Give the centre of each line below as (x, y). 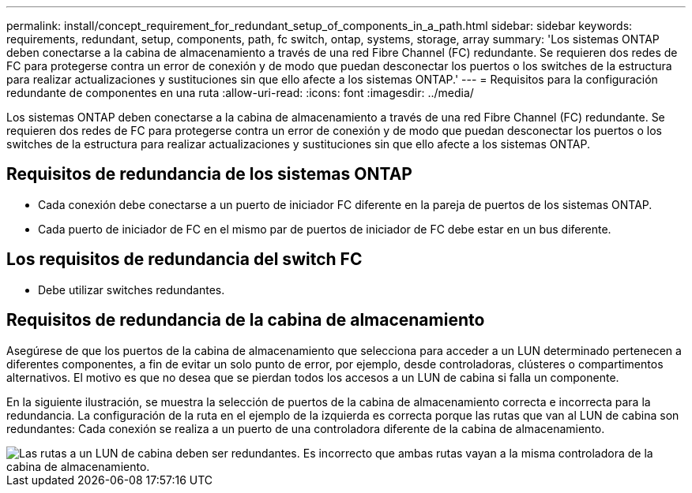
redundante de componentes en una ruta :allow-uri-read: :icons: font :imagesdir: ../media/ (240, 93)
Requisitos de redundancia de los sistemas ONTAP (209, 174)
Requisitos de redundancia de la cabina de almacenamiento (246, 320)
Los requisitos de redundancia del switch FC (184, 260)
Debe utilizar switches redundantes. (132, 289)
